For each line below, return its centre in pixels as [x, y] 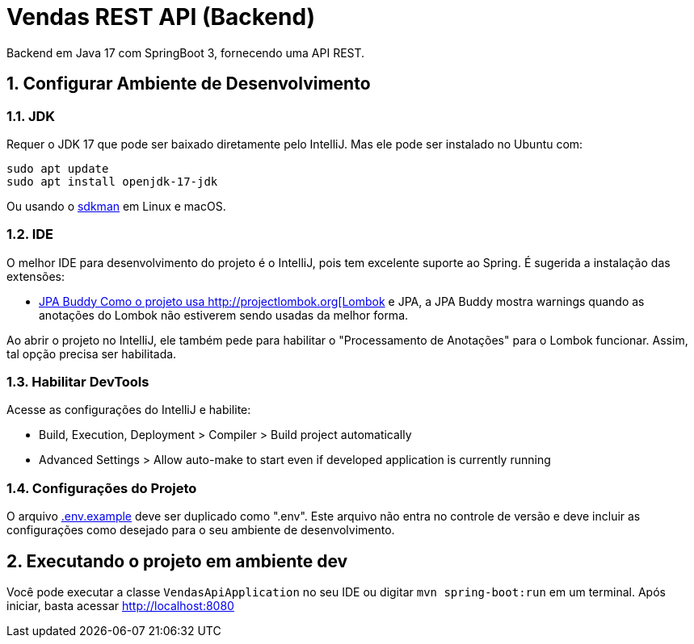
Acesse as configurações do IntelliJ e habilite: [129, 410]
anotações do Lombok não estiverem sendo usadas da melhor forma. [224, 315]
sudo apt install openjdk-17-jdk [112, 181]
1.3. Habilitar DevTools [78, 382]
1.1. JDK [31, 116]
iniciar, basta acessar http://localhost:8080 [120, 606]
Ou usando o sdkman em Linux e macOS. [116, 206]
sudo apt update [58, 168]
